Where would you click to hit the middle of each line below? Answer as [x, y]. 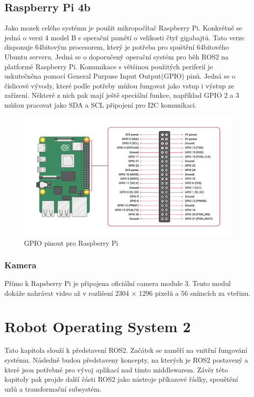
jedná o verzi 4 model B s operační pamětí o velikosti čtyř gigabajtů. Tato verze [125, 37]
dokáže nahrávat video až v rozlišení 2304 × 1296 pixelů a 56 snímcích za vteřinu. [127, 293]
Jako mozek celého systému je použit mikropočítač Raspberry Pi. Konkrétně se [123, 28]
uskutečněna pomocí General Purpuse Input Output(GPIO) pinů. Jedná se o [120, 76]
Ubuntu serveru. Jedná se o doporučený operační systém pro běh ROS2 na [117, 56]
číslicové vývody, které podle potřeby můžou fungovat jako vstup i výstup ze [119, 85]
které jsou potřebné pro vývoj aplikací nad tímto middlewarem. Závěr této [116, 369]
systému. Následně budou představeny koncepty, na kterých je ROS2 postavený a [126, 359]
